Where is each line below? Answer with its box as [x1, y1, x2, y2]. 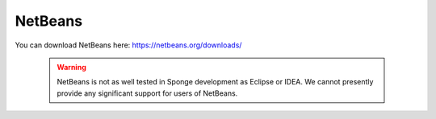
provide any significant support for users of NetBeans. [57, 88, 238, 98]
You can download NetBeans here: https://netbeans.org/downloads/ [15, 40, 242, 50]
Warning [57, 62, 86, 72]
